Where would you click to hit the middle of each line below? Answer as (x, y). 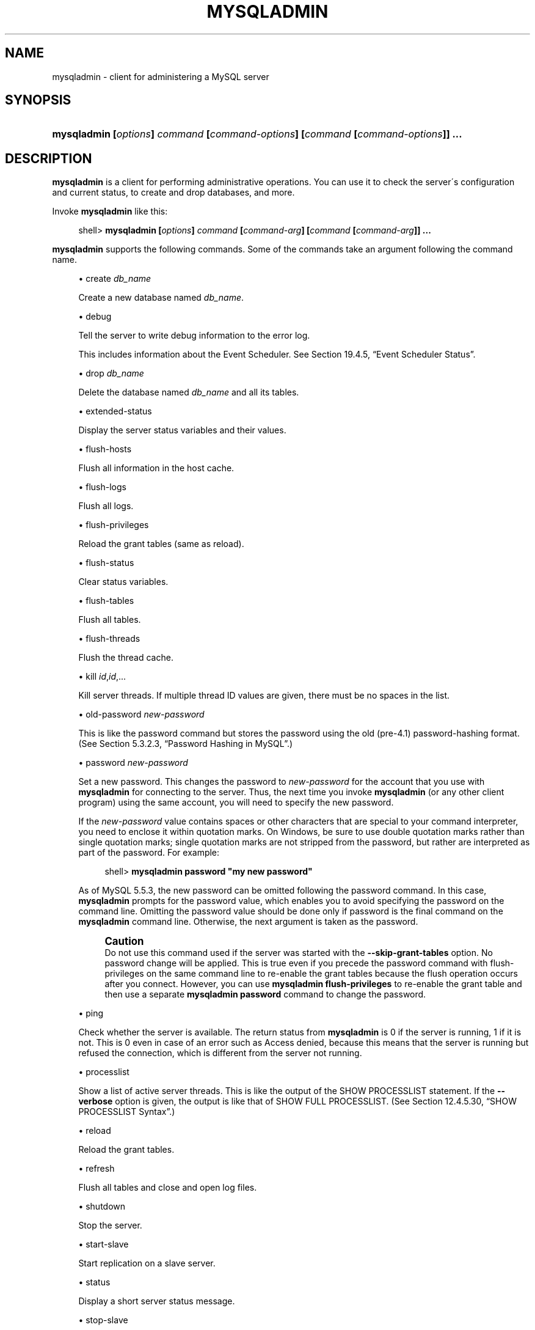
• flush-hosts (105, 449)
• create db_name (115, 279)
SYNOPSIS (38, 100)
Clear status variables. (123, 582)
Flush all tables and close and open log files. (168, 1188)
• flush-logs (102, 487)
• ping (91, 1013)
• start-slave (104, 1244)
